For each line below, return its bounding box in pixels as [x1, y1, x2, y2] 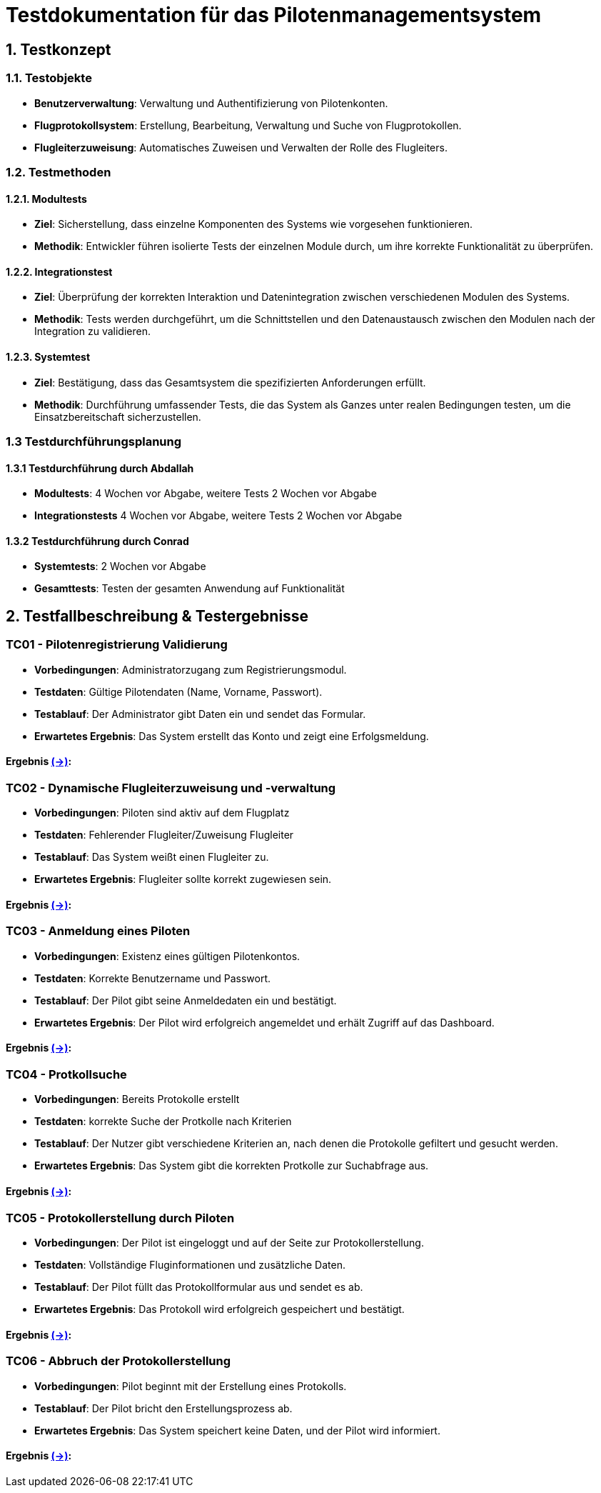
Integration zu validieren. [34, 325, 151, 338]
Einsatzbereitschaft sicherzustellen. [34, 410, 201, 423]
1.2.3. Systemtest [6, 350, 91, 363]
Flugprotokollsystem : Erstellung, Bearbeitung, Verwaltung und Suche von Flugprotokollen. [34, 119, 462, 131]
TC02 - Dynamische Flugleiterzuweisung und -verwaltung [6, 780, 336, 795]
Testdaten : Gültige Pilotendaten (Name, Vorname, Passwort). [34, 685, 323, 698]
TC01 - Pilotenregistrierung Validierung [6, 637, 228, 652]
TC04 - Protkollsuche [6, 1067, 127, 1082]
